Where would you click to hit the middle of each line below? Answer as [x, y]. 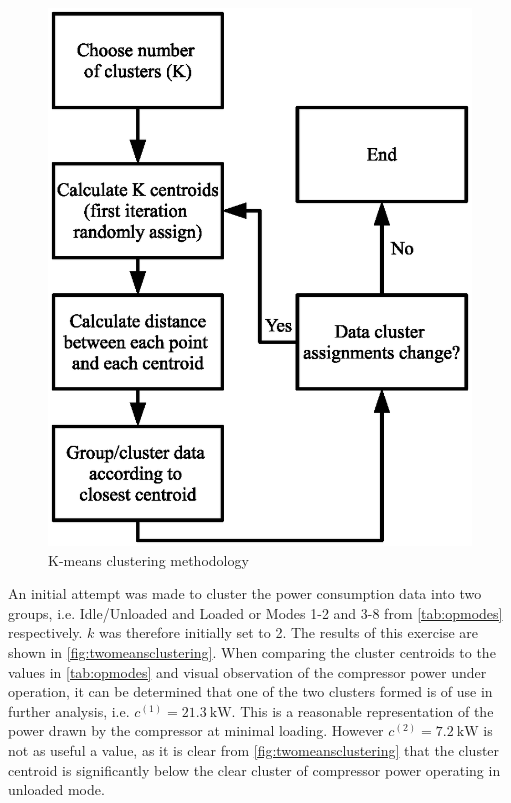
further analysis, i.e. [69, 710]
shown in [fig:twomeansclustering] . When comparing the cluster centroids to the [252, 651]
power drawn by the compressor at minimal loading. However [196, 730]
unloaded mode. [56, 789]
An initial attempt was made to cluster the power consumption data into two [245, 593]
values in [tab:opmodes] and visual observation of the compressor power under [247, 671]
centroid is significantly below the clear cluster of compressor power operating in [254, 769]
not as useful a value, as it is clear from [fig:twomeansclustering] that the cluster [254, 749]
